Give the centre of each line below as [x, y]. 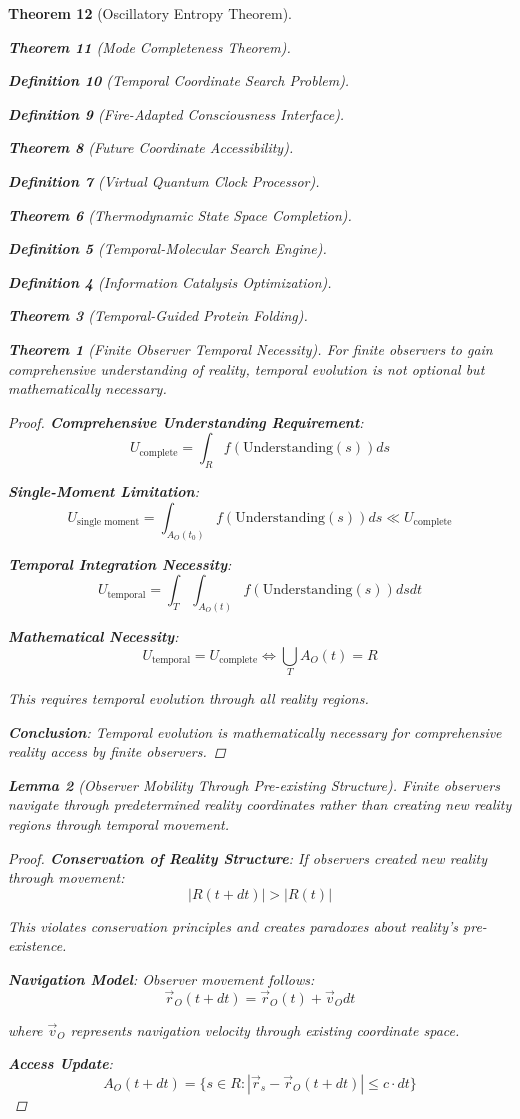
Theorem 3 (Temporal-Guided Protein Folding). [158, 315]
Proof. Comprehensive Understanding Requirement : [186, 421]
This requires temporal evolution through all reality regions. [188, 697]
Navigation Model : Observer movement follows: [161, 978]
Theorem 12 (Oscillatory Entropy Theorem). [150, 13]
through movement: [66, 877]
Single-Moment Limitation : [103, 491]
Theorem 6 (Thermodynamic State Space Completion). [180, 214]
